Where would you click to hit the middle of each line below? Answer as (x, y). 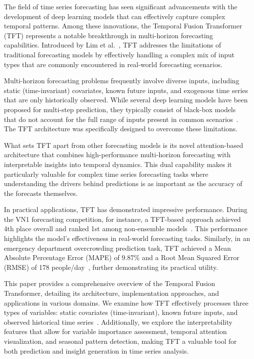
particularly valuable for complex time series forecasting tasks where (106, 174)
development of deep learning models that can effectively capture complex (115, 16)
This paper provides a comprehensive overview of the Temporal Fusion (110, 283)
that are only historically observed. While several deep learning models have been (126, 100)
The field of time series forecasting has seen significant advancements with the (121, 6)
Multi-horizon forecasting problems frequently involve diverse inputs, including (122, 81)
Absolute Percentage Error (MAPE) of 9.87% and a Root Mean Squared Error (122, 257)
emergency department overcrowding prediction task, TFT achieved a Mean (117, 248)
